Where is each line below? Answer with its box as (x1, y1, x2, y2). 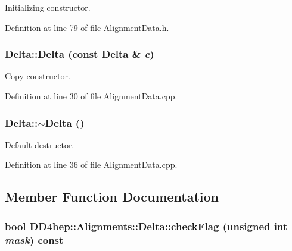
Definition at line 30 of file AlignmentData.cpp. (5, 90, 178, 102)
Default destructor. (5, 138, 74, 150)
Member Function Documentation (5, 187, 219, 206)
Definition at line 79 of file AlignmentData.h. (5, 21, 169, 33)
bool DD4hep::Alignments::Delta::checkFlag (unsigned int (5, 218, 288, 233)
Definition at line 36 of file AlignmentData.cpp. (5, 158, 178, 171)
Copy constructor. (5, 70, 70, 82)
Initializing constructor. (5, 1, 91, 13)
